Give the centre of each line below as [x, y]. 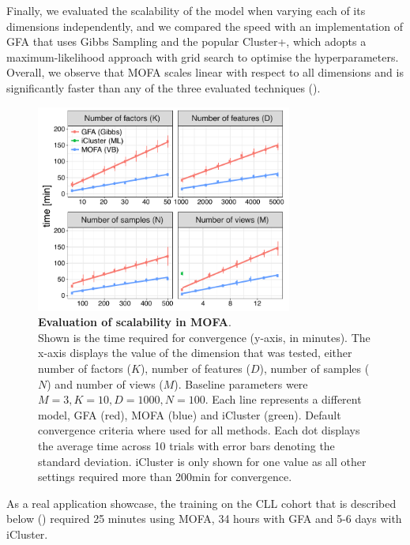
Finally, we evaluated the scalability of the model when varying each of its [186, 10]
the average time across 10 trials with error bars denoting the [186, 446]
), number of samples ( [314, 368]
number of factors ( [85, 368]
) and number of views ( [105, 383]
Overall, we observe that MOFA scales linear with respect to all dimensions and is [205, 72]
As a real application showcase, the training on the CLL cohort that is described [201, 503]
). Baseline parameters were [241, 383]
